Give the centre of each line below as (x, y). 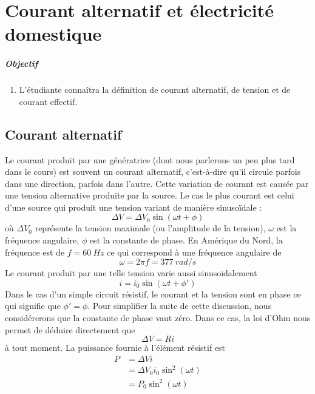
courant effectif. (48, 101)
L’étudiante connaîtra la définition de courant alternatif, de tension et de (155, 90)
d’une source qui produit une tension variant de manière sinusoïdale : (134, 207)
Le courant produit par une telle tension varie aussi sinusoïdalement (131, 273)
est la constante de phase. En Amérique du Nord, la (186, 240)
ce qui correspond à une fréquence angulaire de (194, 252)
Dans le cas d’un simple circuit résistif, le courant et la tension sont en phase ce (153, 294)
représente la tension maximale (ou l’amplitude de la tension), (150, 228)
